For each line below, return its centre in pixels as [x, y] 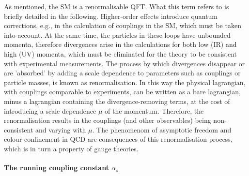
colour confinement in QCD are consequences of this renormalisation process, [118, 139]
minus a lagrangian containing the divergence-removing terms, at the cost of [117, 101]
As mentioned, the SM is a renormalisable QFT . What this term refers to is [117, 6]
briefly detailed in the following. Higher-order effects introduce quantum [111, 16]
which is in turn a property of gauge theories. [71, 148]
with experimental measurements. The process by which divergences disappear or [124, 63]
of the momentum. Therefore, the [154, 110]
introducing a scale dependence [50, 110]
